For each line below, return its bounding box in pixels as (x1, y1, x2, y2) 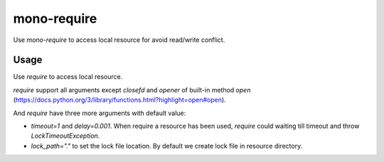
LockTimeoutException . (31, 131, 100, 140)
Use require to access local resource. (13, 72, 123, 81)
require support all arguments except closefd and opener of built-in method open (13, 85, 251, 94)
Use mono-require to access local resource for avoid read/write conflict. (13, 36, 225, 44)
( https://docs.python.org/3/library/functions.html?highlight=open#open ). (13, 96, 227, 104)
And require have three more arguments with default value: (13, 109, 186, 117)
